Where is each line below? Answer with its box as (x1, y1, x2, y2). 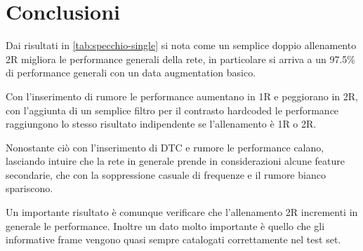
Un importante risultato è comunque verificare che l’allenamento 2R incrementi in (6, 205, 358, 219)
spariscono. (6, 181, 53, 196)
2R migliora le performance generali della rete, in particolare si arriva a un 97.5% (6, 51, 356, 66)
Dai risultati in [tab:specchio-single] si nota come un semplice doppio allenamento (6, 38, 357, 53)
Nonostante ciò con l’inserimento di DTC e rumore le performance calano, (6, 140, 324, 154)
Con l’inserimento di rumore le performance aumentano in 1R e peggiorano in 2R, (6, 88, 358, 103)
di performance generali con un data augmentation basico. (6, 65, 256, 80)
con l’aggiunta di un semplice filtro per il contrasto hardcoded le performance (6, 102, 339, 117)
